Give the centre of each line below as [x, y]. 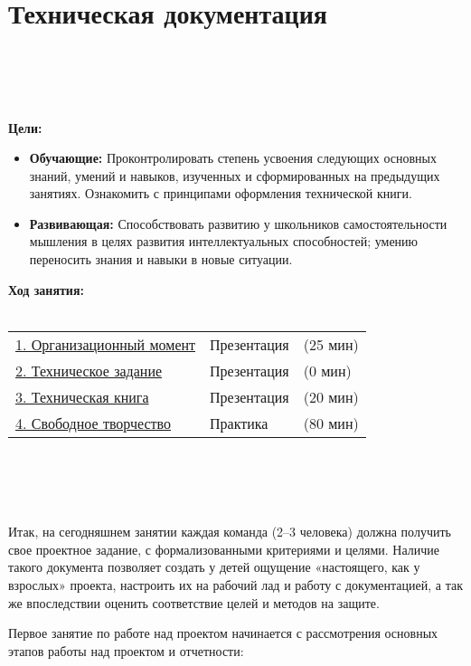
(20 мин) [331, 396]
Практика [239, 423]
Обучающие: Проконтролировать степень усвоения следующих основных [233, 158]
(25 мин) [331, 344]
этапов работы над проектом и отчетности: [126, 650]
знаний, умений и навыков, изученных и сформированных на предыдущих [235, 175]
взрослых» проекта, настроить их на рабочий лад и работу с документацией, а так [235, 585]
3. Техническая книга [82, 396]
